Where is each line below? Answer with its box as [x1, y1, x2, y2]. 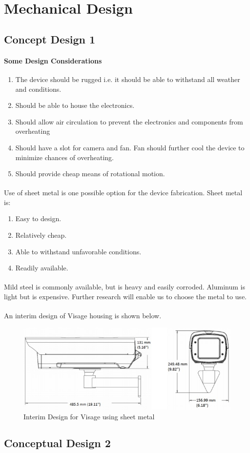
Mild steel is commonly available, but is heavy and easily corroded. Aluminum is [4, 282, 245, 292]
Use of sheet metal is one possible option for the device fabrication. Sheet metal [4, 187, 243, 198]
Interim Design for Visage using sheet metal [23, 411, 155, 421]
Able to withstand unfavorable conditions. [15, 246, 142, 256]
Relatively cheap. [15, 230, 67, 240]
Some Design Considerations [4, 55, 102, 65]
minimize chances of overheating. [15, 152, 114, 162]
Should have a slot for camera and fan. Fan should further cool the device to [15, 142, 245, 152]
